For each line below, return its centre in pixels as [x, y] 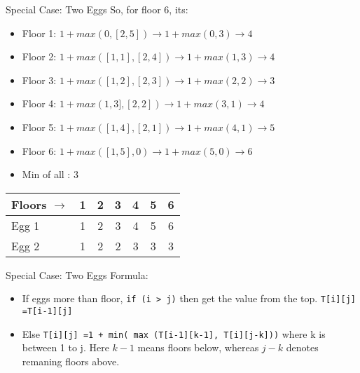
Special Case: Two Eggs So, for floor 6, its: [97, 9]
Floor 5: [39, 127]
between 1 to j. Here [65, 347]
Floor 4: [39, 103]
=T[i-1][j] [47, 311]
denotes [302, 347]
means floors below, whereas [198, 347]
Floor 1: [39, 33]
